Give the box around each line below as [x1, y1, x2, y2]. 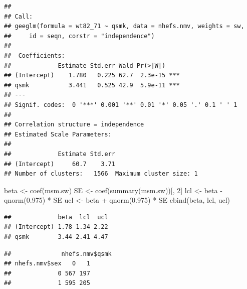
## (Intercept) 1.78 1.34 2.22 [4, 223, 108, 231]
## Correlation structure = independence [4, 121, 144, 128]
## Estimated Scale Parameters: [4, 130, 112, 138]
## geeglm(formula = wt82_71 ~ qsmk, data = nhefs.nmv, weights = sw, [4, 23, 244, 30]
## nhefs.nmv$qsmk [4, 250, 112, 257]
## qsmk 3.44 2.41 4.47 [4, 233, 108, 241]
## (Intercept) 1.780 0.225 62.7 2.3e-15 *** [4, 72, 180, 79]
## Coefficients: [4, 52, 65, 59]
